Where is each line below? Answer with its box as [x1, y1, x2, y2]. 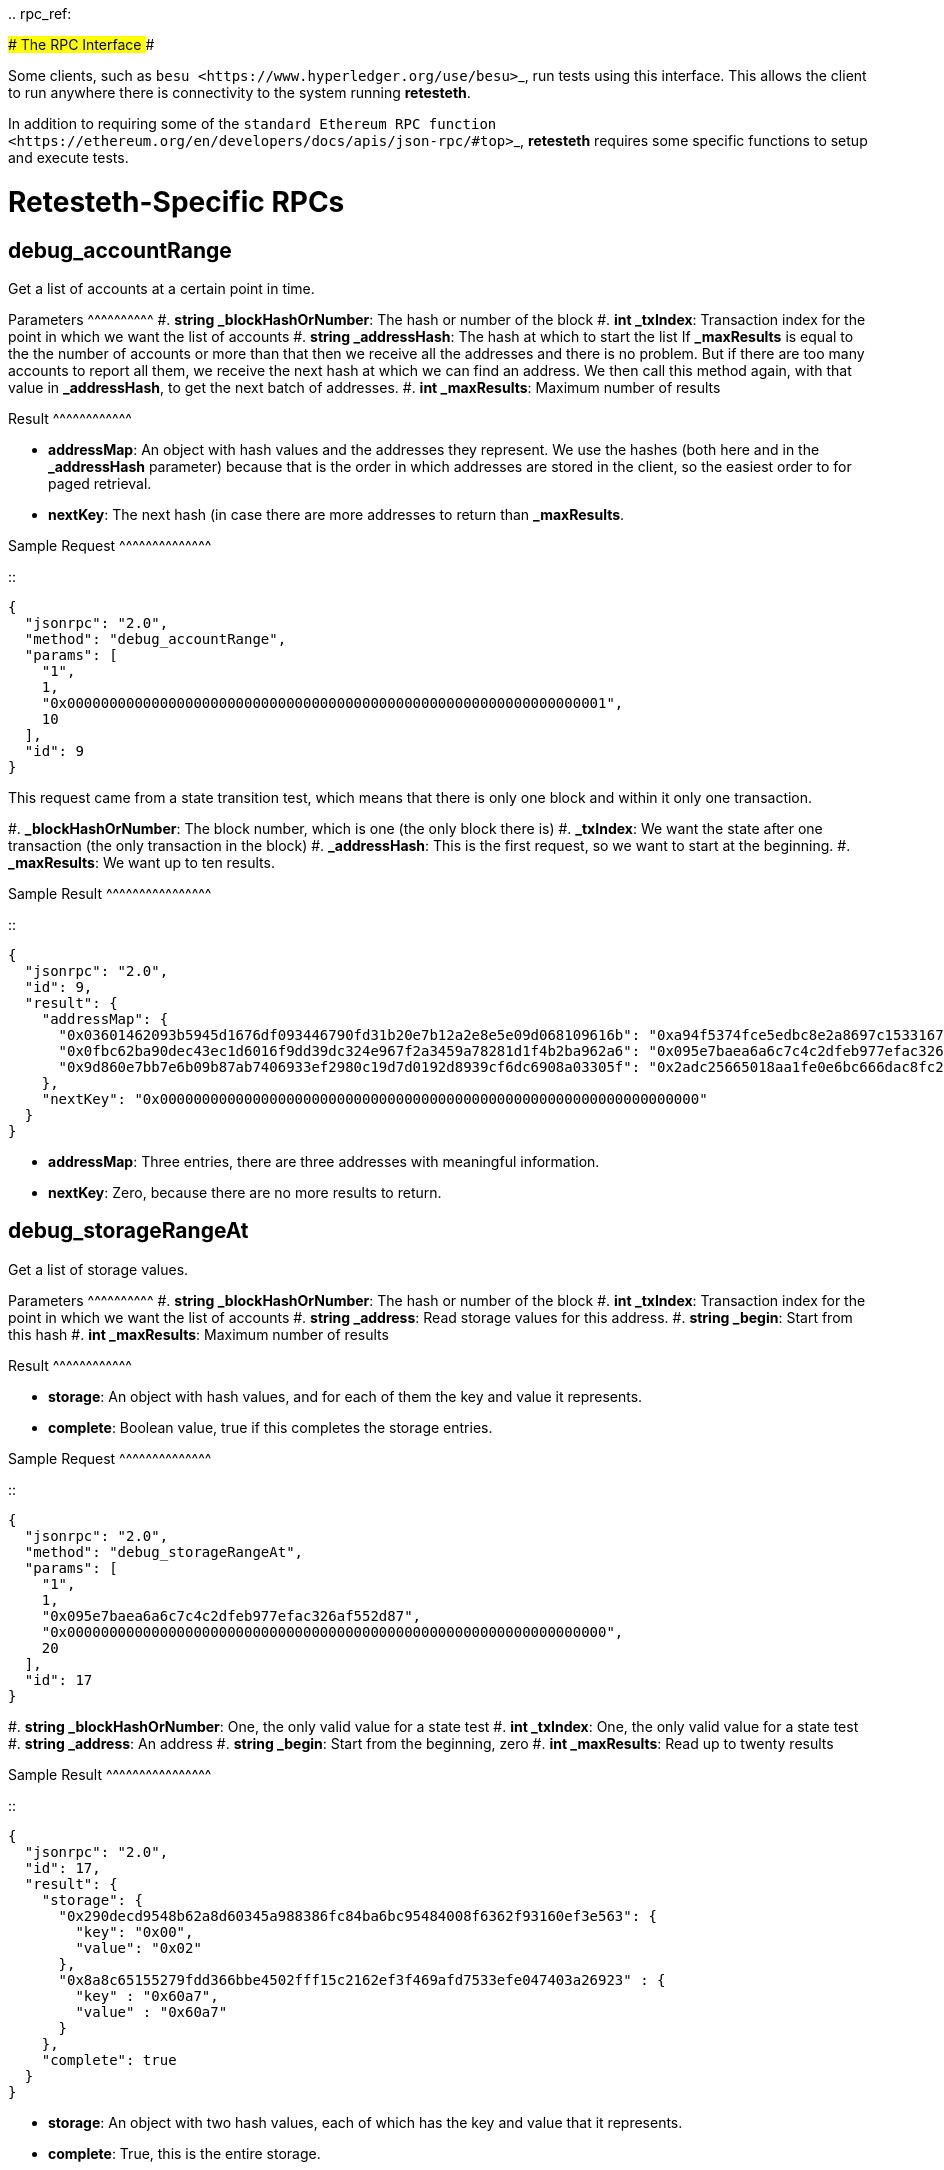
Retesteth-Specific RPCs [8, 184, 345, 219]
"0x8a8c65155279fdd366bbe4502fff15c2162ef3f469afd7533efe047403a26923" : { [58, 1971, 666, 1988]
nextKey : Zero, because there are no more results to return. [48, 1183, 442, 1201]
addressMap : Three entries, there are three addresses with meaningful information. [48, 1152, 600, 1170]
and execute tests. [8, 149, 129, 166]
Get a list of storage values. [8, 1260, 189, 1278]
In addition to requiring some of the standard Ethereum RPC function [8, 115, 497, 132]
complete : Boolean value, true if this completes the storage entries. [48, 1418, 493, 1436]
